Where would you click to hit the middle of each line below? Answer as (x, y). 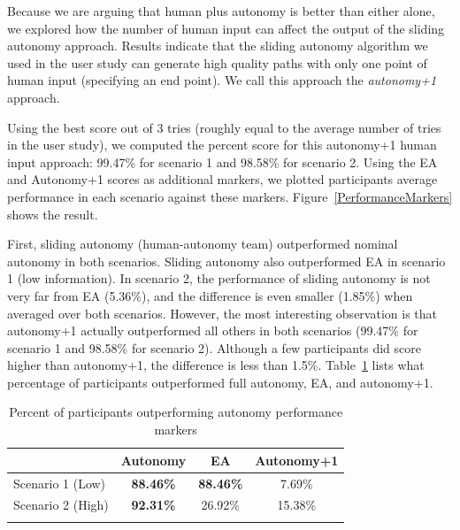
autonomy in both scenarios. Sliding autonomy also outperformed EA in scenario (226, 261)
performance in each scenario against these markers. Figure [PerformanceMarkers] (230, 196)
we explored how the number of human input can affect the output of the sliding (226, 28)
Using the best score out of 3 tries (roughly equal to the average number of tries (224, 127)
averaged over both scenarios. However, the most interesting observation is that (222, 313)
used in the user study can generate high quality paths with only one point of (217, 62)
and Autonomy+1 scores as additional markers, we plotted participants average (222, 179)
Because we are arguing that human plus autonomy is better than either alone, (221, 11)
